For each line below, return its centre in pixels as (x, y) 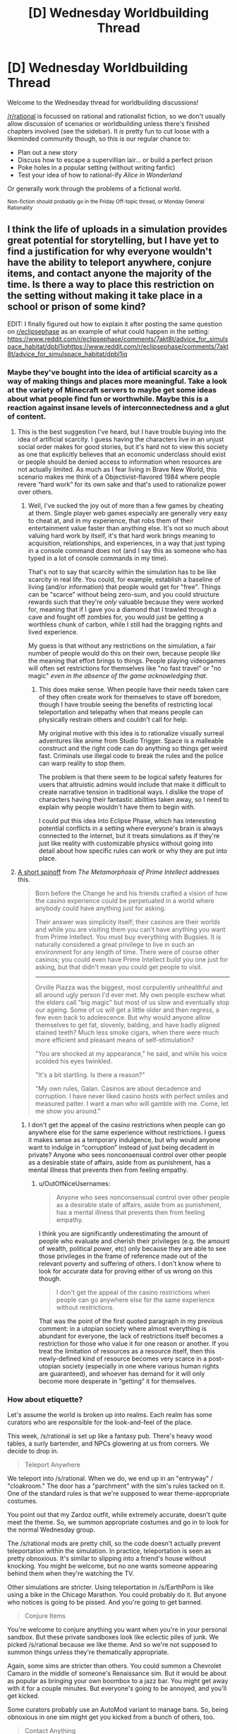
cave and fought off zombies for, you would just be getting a (116, 617)
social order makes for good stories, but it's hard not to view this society (123, 447)
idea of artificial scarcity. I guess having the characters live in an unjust (121, 439)
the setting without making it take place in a (105, 296)
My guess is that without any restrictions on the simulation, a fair (122, 646)
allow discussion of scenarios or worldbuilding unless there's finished (109, 123)
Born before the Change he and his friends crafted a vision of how (131, 893)
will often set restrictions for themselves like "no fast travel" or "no (124, 668)
